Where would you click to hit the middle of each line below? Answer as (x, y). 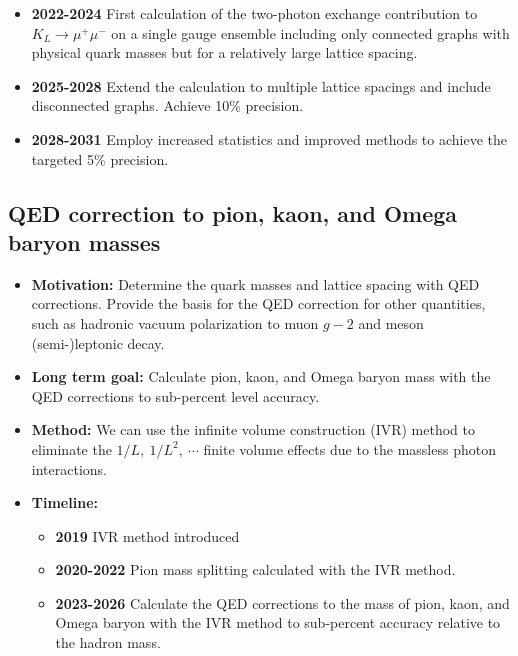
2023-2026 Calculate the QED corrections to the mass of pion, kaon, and (282, 602)
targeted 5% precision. (100, 158)
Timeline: (64, 502)
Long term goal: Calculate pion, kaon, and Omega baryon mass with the (261, 376)
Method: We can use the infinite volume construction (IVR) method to (253, 429)
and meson (391, 322)
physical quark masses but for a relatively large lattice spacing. (224, 52)
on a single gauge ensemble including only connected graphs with (310, 32)
